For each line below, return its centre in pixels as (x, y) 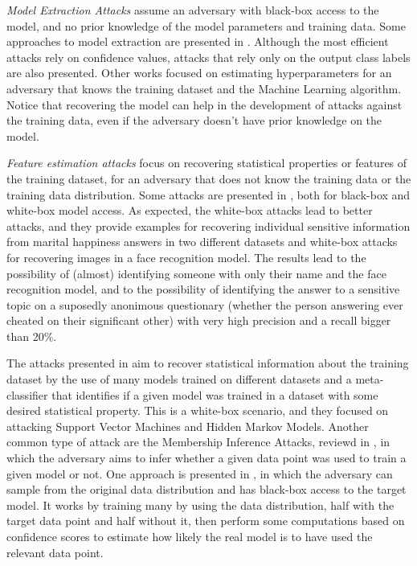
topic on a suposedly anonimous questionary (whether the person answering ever (205, 304)
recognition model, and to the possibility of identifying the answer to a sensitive (203, 289)
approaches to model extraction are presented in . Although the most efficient (198, 41)
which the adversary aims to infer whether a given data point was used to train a (206, 458)
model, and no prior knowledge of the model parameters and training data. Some (206, 25)
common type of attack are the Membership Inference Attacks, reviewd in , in (198, 442)
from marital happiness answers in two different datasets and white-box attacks (202, 242)
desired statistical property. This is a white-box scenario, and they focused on (198, 410)
